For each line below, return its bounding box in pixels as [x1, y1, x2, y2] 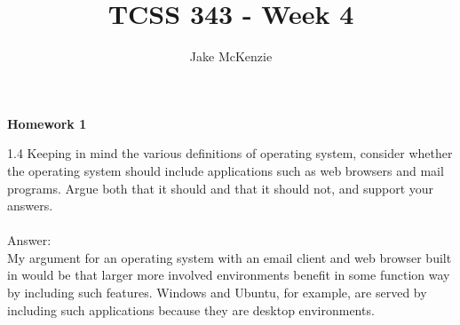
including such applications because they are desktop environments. [7, 300, 375, 319]
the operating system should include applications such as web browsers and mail [7, 161, 444, 179]
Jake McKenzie [189, 47, 273, 66]
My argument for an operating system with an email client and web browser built [7, 248, 452, 266]
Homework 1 [7, 114, 87, 132]
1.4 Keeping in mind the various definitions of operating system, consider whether [7, 144, 453, 162]
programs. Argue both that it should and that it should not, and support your [7, 178, 434, 197]
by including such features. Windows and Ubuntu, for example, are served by [7, 283, 427, 302]
